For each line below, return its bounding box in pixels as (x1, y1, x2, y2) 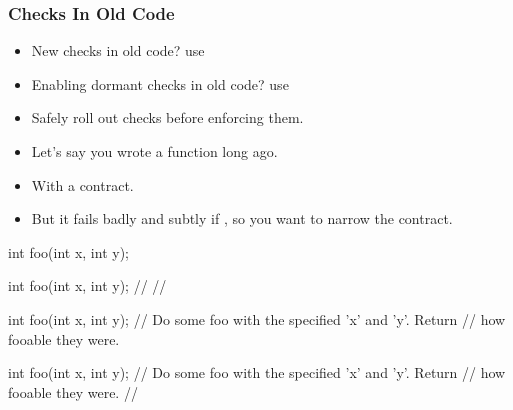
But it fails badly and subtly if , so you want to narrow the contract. (31, 208, 453, 229)
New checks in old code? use (31, 40, 205, 61)
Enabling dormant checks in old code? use (31, 73, 289, 94)
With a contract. (31, 174, 134, 195)
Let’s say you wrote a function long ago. (31, 141, 278, 161)
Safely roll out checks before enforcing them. (31, 107, 304, 128)
